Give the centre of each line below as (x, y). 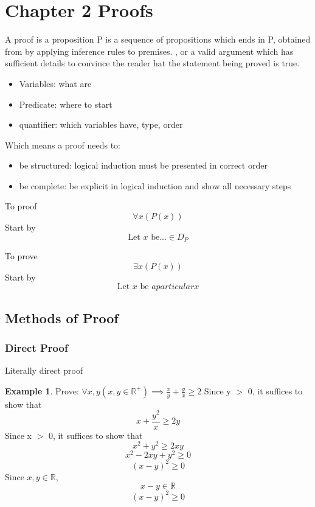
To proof (21, 206)
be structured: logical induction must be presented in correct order (143, 165)
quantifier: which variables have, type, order (101, 124)
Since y (217, 390)
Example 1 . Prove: (42, 390)
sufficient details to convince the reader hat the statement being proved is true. (152, 63)
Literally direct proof (44, 370)
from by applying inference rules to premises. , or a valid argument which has (149, 51)
